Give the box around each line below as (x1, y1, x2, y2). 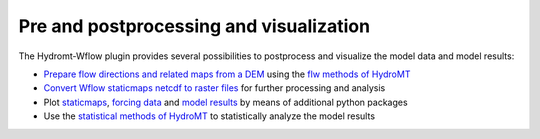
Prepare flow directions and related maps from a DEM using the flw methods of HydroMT (43, 68, 411, 80)
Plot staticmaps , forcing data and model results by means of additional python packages (43, 96, 409, 108)
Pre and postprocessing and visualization (18, 15, 370, 37)
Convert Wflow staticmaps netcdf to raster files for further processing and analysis (43, 82, 386, 94)
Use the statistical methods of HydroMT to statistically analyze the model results (43, 110, 375, 122)
